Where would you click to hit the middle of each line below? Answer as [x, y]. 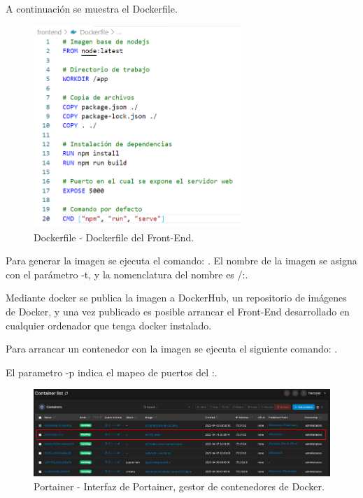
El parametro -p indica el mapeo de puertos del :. [112, 372]
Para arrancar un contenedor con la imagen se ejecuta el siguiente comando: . [172, 349]
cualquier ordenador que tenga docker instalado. [109, 325]
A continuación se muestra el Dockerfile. [92, 8]
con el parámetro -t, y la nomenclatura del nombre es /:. [127, 274]
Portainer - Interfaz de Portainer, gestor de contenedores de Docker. [179, 486]
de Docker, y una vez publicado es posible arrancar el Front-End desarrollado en [178, 312]
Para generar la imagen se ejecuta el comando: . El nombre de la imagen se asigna [181, 261]
